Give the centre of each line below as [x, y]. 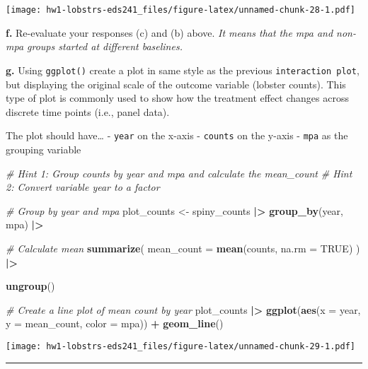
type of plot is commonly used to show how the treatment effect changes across [178, 98]
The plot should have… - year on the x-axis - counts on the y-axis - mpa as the [177, 135]
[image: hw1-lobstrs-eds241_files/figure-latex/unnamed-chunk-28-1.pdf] [180, 10]
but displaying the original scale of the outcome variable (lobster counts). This [176, 84]
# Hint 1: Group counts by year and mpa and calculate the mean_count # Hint [179, 173]
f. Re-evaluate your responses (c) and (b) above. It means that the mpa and [169, 32]
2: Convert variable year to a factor [83, 187]
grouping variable [44, 149]
